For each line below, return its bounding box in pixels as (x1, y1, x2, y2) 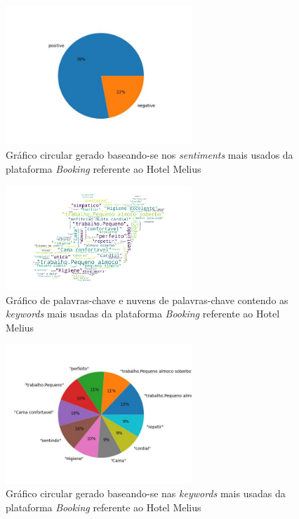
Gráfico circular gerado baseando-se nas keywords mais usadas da (6, 486, 286, 501)
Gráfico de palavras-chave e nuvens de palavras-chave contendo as (6, 292, 288, 307)
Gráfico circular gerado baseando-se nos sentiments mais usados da (6, 147, 293, 162)
